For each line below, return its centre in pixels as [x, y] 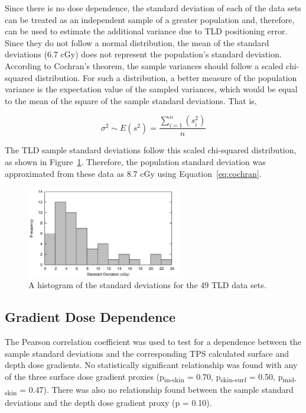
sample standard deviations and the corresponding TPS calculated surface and [147, 353]
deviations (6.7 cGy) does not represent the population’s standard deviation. [143, 54]
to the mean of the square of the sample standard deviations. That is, [131, 100]
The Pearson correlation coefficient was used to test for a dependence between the [153, 342]
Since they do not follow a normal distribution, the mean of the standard [137, 42]
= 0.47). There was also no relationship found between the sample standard [157, 389]
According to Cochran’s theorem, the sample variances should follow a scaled [144, 65]
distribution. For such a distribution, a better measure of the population [166, 77]
